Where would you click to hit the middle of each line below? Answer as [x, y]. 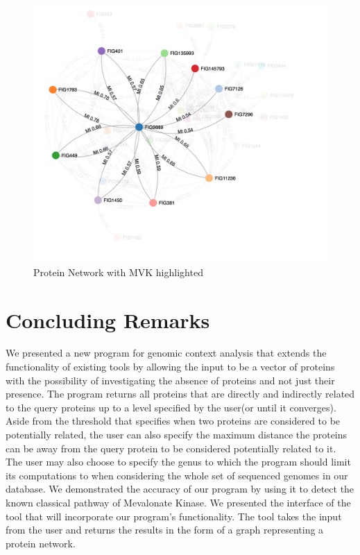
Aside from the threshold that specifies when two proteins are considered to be [173, 421]
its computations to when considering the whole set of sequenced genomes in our [177, 475]
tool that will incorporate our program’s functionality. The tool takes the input [174, 516]
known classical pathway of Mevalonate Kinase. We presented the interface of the [178, 503]
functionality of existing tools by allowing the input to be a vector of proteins [170, 367]
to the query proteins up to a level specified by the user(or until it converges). [171, 407]
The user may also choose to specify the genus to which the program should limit [178, 462]
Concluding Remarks [108, 319]
